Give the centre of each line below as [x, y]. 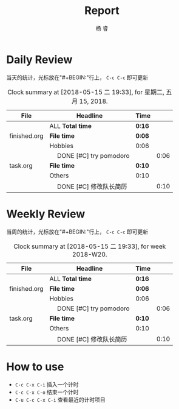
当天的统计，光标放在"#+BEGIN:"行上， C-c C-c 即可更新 [77, 77]
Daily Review [39, 59]
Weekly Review [46, 214]
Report [102, 11]
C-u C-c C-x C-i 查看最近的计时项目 [60, 399]
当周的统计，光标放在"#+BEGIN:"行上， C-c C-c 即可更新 [77, 232]
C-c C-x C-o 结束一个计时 [47, 392]
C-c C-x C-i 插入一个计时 [47, 384]
